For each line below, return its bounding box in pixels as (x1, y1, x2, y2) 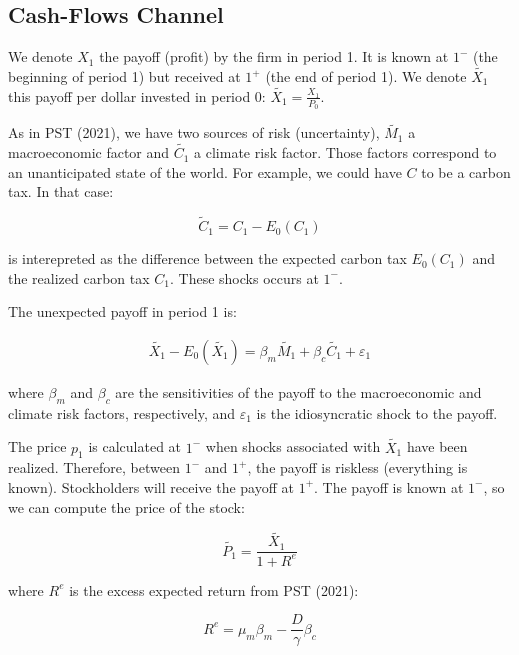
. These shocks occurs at (170, 267, 319, 288)
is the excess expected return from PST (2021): (69, 579, 359, 600)
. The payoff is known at (314, 476, 464, 497)
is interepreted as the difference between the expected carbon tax (8, 248, 407, 269)
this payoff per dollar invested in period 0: (8, 85, 266, 106)
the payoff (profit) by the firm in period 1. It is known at (99, 46, 449, 67)
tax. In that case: (8, 181, 114, 202)
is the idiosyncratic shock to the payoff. (256, 402, 498, 423)
